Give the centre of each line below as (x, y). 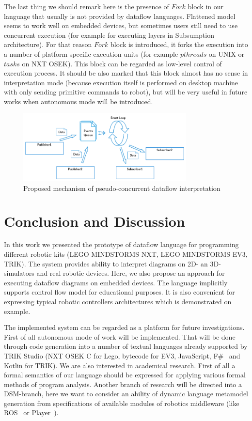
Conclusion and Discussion (94, 221)
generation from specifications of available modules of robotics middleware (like (122, 403)
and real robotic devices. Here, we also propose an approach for (131, 273)
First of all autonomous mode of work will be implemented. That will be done (120, 336)
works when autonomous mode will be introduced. (79, 101)
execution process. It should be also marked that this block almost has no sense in (126, 73)
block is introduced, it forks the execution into (179, 44)
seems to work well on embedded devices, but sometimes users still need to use (121, 25)
